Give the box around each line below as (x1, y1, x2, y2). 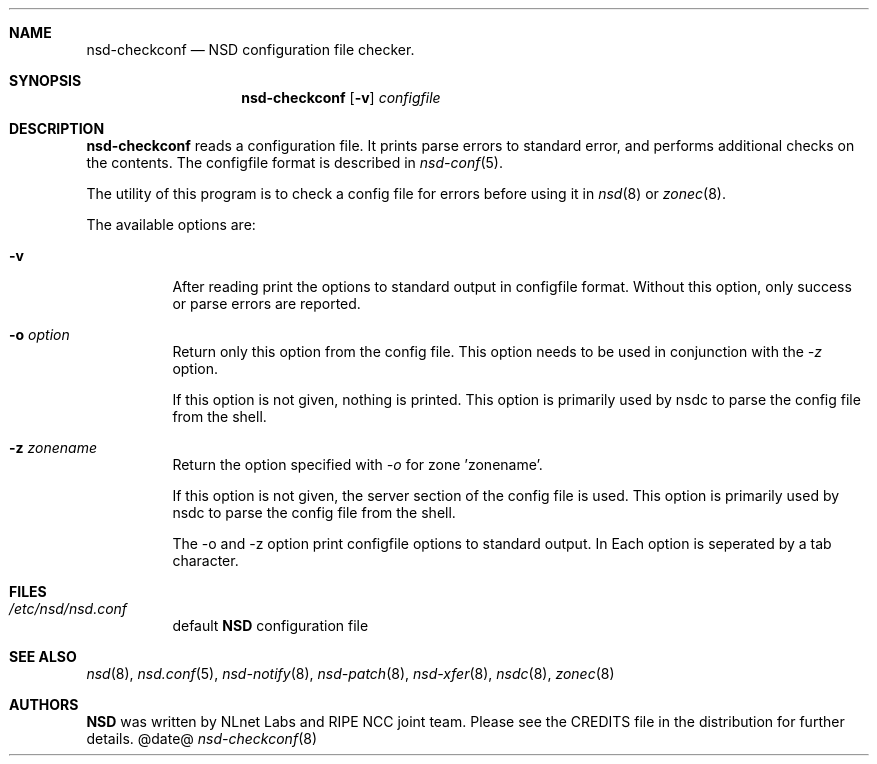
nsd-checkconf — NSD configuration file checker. (86, 41, 415, 58)
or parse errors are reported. (172, 295, 361, 312)
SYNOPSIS (9, 72, 82, 89)
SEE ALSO (9, 648, 77, 665)
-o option (9, 326, 70, 343)
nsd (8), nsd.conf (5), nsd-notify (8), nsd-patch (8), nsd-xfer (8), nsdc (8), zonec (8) (86, 665, 615, 682)
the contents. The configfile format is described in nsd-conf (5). (86, 154, 503, 171)
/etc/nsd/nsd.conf (9, 600, 128, 617)
